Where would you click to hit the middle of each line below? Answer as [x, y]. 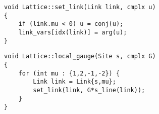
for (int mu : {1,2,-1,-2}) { [69, 73]
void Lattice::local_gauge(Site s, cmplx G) [80, 56]
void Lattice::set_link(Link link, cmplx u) [80, 7]
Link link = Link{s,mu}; [74, 82]
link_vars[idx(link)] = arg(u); [73, 32]
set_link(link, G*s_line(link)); [89, 90]
